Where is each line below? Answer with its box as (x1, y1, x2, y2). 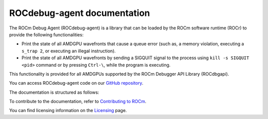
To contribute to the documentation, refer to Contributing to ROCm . (9, 99, 146, 105)
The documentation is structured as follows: (9, 89, 99, 95)
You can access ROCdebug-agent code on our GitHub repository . (9, 80, 143, 86)
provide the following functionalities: (9, 31, 84, 37)
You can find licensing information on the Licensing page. (9, 108, 127, 114)
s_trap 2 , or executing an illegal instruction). (21, 48, 116, 54)
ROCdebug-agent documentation (9, 7, 150, 18)
